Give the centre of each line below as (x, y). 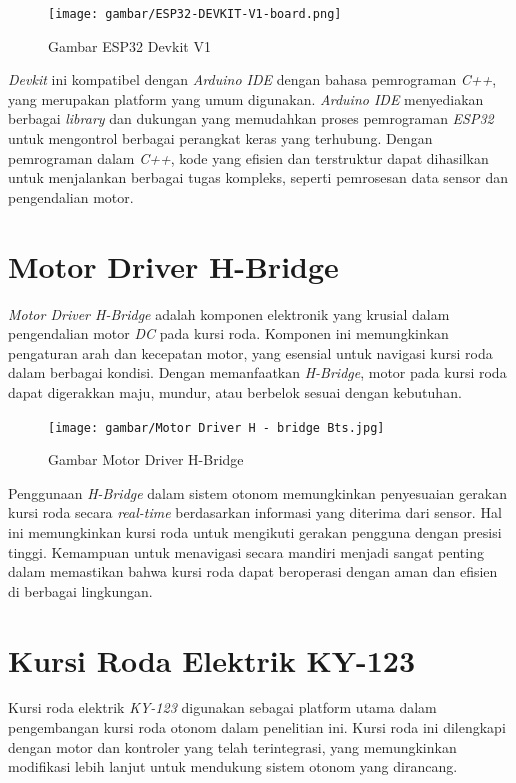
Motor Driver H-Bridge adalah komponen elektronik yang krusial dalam (229, 313)
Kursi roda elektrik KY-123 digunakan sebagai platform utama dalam (222, 707)
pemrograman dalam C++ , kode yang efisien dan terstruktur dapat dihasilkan (248, 157)
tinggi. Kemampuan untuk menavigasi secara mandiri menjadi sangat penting (246, 551)
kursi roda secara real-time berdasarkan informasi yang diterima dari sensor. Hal (255, 512)
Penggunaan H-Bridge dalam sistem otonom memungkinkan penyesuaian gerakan (257, 492)
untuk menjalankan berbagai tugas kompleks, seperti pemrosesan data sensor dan (258, 177)
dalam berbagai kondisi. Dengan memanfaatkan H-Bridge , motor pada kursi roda (257, 372)
